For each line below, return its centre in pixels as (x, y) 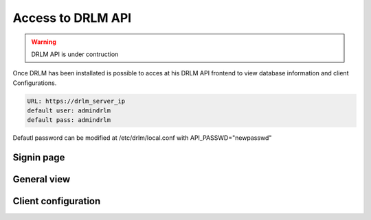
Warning (44, 42)
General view (42, 179)
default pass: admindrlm (69, 120)
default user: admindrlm (69, 111)
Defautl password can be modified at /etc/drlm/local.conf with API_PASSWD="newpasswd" (142, 138)
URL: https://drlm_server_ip (76, 101)
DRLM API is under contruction (75, 54)
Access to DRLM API (72, 18)
